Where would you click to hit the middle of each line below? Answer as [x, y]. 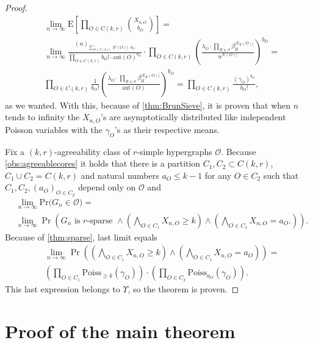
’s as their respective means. [167, 129]
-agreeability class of [92, 151]
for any [218, 175]
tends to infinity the [42, 117]
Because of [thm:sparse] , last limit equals [81, 236]
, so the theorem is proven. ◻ [183, 289]
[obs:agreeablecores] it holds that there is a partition [103, 163]
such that [281, 175]
